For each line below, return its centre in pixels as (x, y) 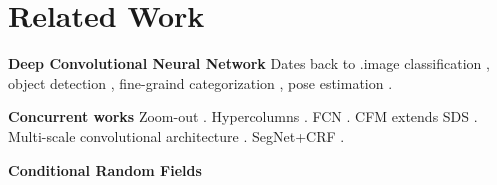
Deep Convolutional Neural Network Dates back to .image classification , (249, 63)
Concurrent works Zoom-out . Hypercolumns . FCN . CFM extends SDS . (243, 116)
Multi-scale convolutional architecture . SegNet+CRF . (176, 135)
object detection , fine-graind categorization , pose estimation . (200, 82)
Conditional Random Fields (105, 169)
